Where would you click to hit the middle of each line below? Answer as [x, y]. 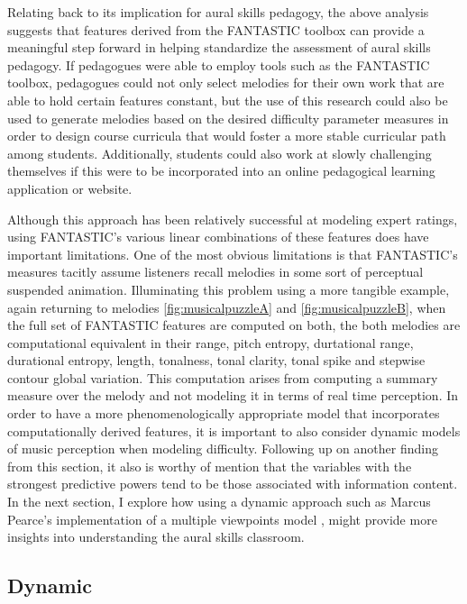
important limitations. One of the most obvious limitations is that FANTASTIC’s [233, 254]
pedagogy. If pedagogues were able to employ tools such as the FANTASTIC [219, 64]
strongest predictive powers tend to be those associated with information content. [233, 484]
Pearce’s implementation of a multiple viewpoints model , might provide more [222, 519]
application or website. [70, 188]
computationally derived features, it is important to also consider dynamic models [234, 430]
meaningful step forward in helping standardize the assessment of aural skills [219, 47]
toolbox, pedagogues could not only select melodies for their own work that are [226, 82]
